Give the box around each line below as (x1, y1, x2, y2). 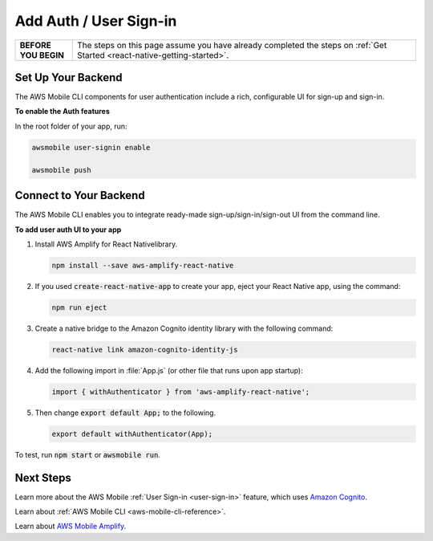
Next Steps (14, 470, 71, 485)
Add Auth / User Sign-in (14, 12, 177, 30)
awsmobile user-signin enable (31, 143, 151, 152)
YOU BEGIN (19, 49, 64, 60)
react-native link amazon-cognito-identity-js (51, 345, 238, 354)
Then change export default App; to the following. (34, 408, 216, 417)
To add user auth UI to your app (14, 225, 122, 234)
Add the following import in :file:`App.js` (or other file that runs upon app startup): (34, 365, 304, 375)
